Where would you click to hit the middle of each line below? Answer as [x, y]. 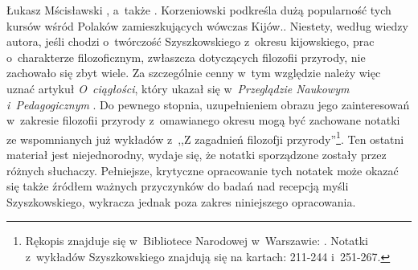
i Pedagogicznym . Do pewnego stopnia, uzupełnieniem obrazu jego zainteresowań [208, 104]
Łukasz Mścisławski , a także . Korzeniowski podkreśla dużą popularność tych [199, 10]
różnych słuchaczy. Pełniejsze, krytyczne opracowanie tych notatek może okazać [203, 170]
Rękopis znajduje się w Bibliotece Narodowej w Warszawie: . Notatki [197, 241]
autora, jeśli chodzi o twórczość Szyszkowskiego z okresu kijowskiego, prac [191, 41]
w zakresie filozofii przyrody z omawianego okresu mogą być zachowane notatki [203, 120]
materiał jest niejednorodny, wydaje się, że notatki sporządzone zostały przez [197, 154]
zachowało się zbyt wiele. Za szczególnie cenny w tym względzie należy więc [194, 73]
